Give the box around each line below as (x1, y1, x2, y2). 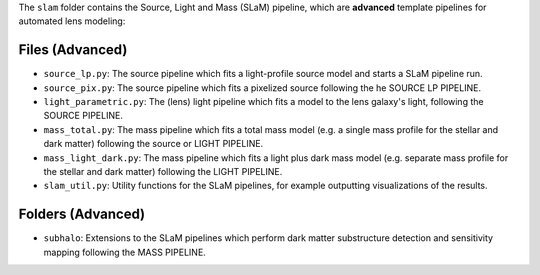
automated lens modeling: (18, 15, 126, 27)
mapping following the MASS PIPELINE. (43, 246, 207, 258)
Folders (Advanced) (18, 206, 145, 223)
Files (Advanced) (18, 41, 128, 59)
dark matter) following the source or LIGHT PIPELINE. (43, 138, 264, 150)
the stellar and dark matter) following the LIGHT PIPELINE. (43, 166, 283, 178)
